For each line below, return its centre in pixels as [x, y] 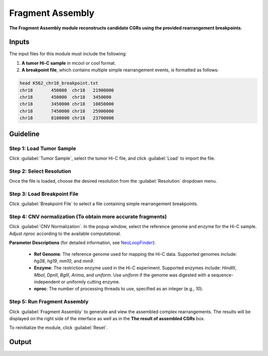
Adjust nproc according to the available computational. [65, 234]
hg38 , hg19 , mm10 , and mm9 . [64, 261]
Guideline [24, 134]
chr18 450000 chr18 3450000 [66, 97]
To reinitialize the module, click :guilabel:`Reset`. [59, 328]
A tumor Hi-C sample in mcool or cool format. [69, 63]
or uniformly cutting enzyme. [90, 282]
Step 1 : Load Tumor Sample [43, 148]
